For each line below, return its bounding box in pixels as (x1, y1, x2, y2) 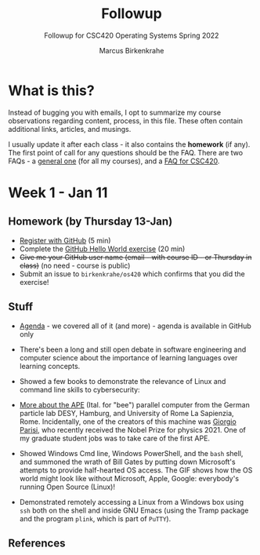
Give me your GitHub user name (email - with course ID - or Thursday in (19, 252, 252, 261)
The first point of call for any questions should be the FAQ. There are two (8, 148, 244, 157)
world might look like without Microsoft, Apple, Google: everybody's (19, 473, 240, 483)
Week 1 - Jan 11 (8, 184, 108, 201)
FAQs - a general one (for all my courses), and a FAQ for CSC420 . (8, 156, 220, 166)
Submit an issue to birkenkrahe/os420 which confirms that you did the (19, 268, 245, 279)
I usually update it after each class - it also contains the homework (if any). (8, 139, 251, 149)
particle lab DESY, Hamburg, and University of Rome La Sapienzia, (19, 408, 234, 418)
